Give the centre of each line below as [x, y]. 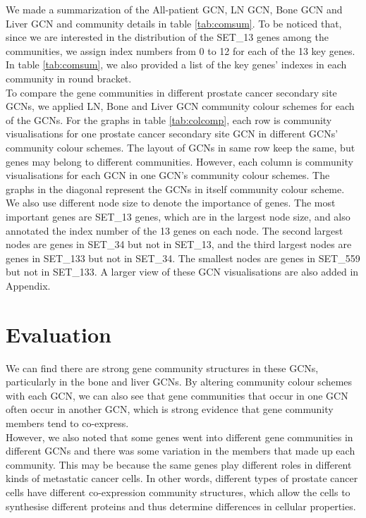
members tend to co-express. [67, 423]
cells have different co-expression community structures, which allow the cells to [178, 492]
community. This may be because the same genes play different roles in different [179, 464]
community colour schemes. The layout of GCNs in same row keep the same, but [181, 147]
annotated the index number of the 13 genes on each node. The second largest [175, 230]
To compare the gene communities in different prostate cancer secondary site [171, 92]
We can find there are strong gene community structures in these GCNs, [162, 368]
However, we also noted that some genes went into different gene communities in [179, 437]
